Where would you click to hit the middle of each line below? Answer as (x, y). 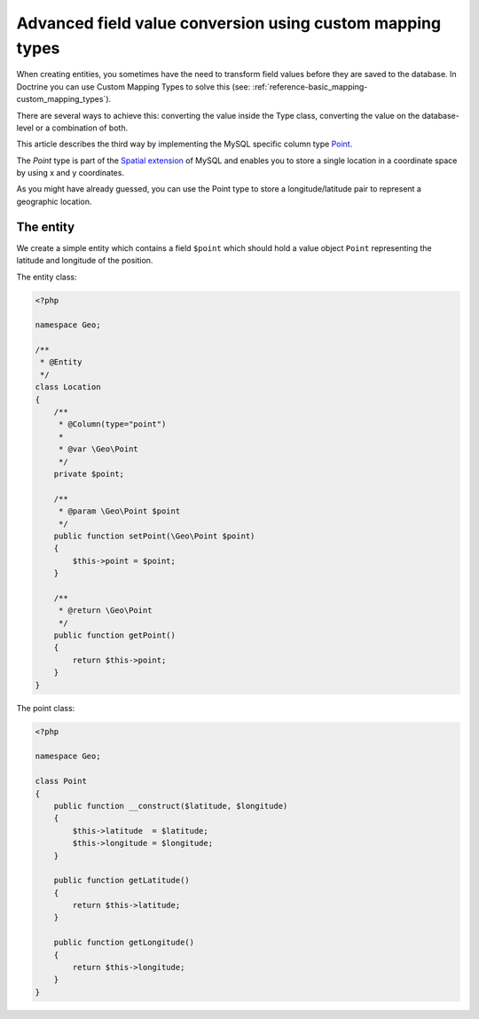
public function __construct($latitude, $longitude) (171, 806)
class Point (61, 781)
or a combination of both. (82, 128)
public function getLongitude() (124, 943)
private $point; (89, 474)
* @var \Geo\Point (98, 449)
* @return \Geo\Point (105, 611)
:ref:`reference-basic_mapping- (310, 86)
